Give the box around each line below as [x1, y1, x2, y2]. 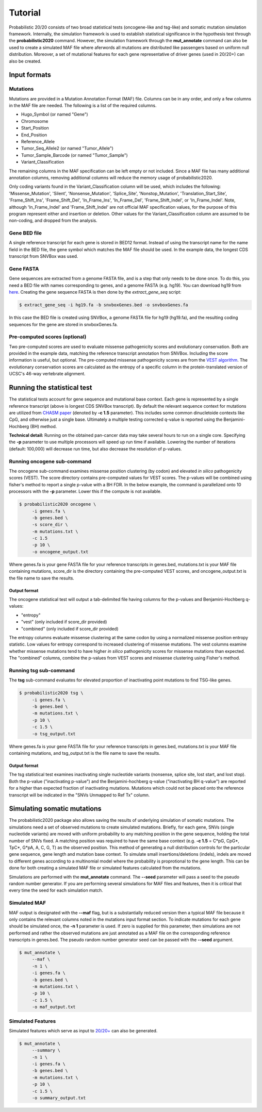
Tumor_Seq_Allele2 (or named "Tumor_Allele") [21, 146, 114, 151]
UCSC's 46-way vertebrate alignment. [9, 371, 86, 377]
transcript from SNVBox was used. [9, 253, 79, 259]
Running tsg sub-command [9, 667, 75, 674]
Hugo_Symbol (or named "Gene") [21, 112, 88, 117]
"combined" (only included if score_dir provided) [21, 626, 119, 631]
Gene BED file [9, 230, 42, 236]
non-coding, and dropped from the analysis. [9, 217, 98, 223]
